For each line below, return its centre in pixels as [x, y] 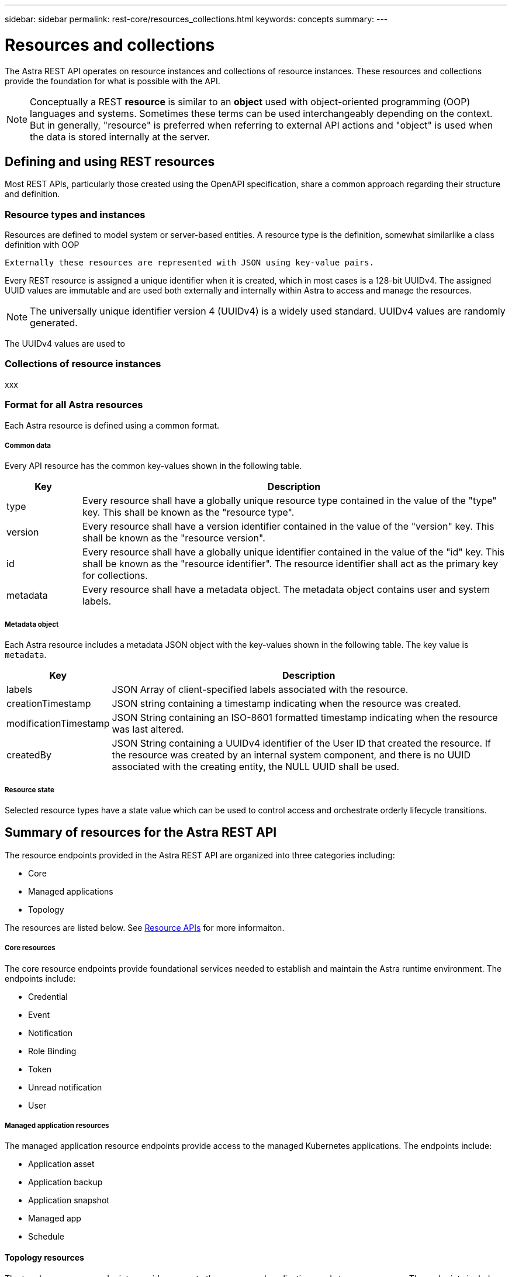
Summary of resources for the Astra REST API [141, 833]
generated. [54, 323]
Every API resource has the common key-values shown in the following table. [153, 466]
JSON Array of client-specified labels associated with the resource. [260, 690]
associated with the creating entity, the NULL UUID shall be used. [256, 767]
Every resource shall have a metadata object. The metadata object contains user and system [286, 590]
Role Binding [52, 1051]
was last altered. [148, 729]
